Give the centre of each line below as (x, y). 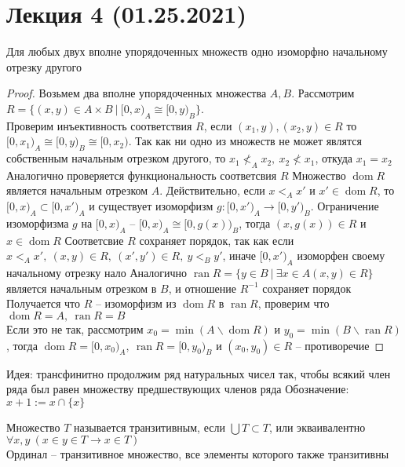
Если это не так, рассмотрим (75, 328)
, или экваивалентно (317, 427)
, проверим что (294, 303)
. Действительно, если (212, 190)
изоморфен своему (341, 255)
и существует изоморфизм (151, 206)
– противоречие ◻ (340, 345)
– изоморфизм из (136, 303)
